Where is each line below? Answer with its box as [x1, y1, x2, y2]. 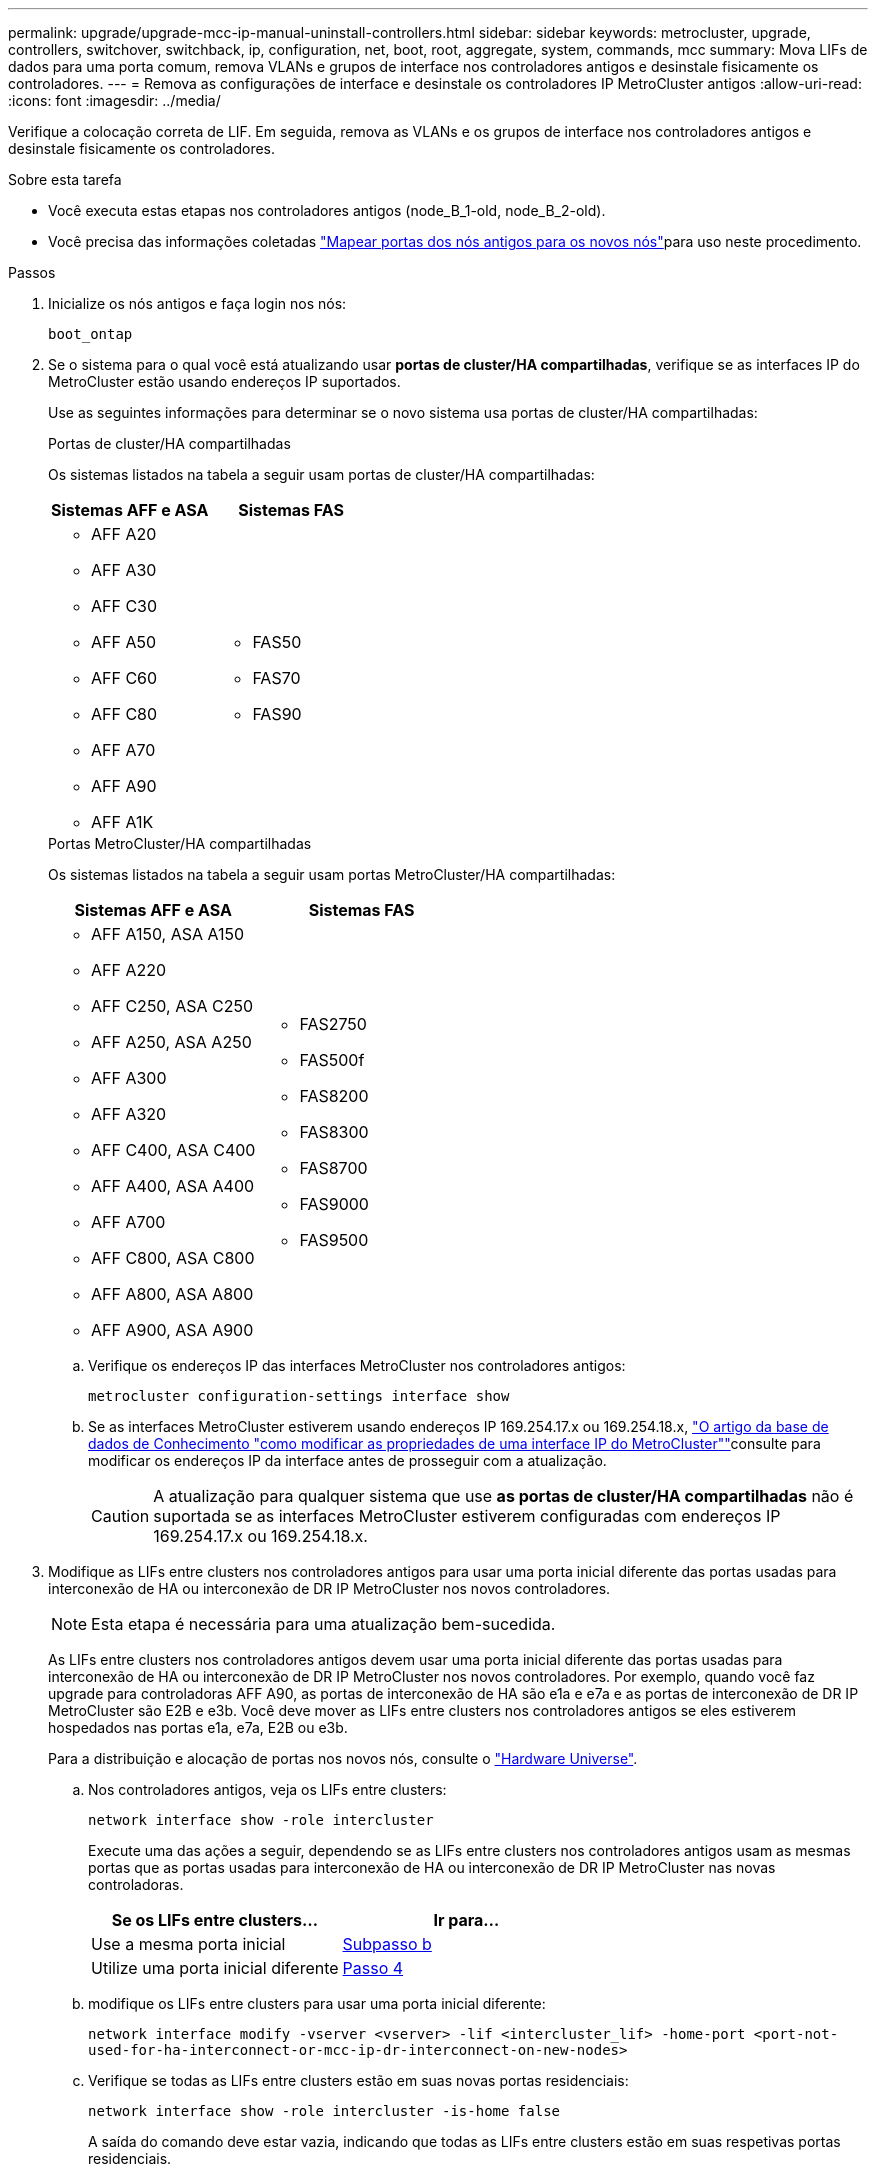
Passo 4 [342, 1958, 404, 1978]
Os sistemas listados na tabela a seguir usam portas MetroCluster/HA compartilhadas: [48, 866, 616, 883]
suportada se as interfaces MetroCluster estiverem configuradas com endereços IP [153, 1506, 781, 1526]
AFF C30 [91, 596, 158, 616]
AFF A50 [91, 632, 157, 652]
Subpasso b [342, 1934, 432, 1954]
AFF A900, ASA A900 [91, 1320, 254, 1340]
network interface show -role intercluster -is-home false [88, 2103, 561, 2119]
